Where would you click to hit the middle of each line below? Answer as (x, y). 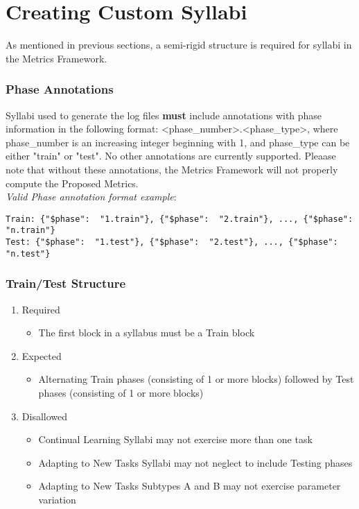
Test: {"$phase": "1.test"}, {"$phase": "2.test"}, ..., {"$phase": (172, 242)
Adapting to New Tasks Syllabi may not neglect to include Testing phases (195, 462)
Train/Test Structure (66, 283)
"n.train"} (30, 231)
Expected (42, 355)
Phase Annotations (60, 89)
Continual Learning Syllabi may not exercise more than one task (175, 439)
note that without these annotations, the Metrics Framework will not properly (172, 169)
